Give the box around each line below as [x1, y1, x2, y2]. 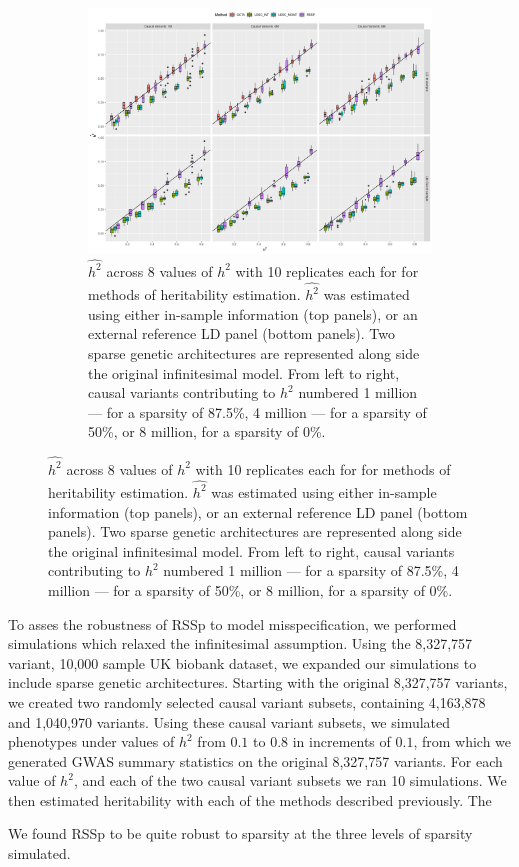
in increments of [292, 731, 391, 752]
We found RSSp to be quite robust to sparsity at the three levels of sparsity [8, 823, 473, 844]
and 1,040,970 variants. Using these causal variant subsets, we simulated [8, 711, 451, 732]
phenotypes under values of [8, 731, 175, 752]
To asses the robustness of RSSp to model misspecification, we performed [8, 613, 457, 634]
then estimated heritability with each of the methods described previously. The [8, 789, 492, 810]
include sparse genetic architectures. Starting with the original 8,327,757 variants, [8, 672, 508, 693]
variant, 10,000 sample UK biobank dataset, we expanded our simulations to [8, 652, 477, 673]
